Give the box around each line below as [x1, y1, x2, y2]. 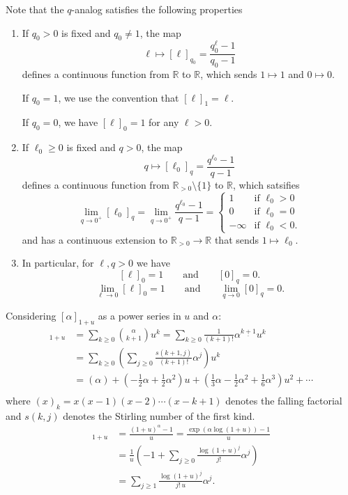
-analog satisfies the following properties [71, 2, 243, 16]
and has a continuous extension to [22, 232, 168, 246]
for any [149, 115, 179, 129]
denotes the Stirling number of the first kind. [63, 408, 255, 423]
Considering [6, 308, 56, 322]
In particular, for [22, 256, 94, 270]
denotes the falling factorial [225, 393, 342, 408]
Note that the [6, 2, 64, 16]
